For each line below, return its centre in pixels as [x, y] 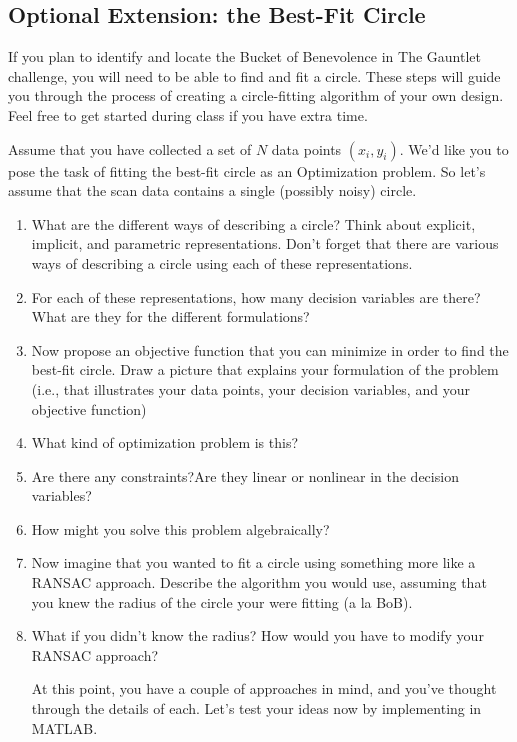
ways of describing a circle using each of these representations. [222, 262]
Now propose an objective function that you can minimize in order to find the [270, 349]
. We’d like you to [454, 148]
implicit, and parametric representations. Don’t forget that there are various [265, 243]
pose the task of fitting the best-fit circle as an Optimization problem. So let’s [247, 170]
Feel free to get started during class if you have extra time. [188, 114]
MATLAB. [64, 727]
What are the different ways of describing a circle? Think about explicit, [253, 223]
